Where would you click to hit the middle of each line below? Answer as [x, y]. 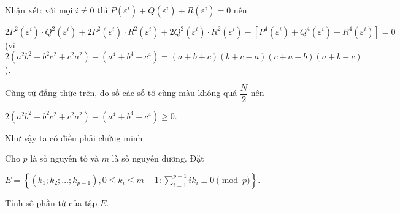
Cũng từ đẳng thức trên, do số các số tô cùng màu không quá [121, 93]
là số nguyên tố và [64, 158]
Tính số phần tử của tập [51, 202]
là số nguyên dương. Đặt [158, 158]
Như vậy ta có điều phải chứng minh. [75, 137]
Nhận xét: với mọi [39, 9]
